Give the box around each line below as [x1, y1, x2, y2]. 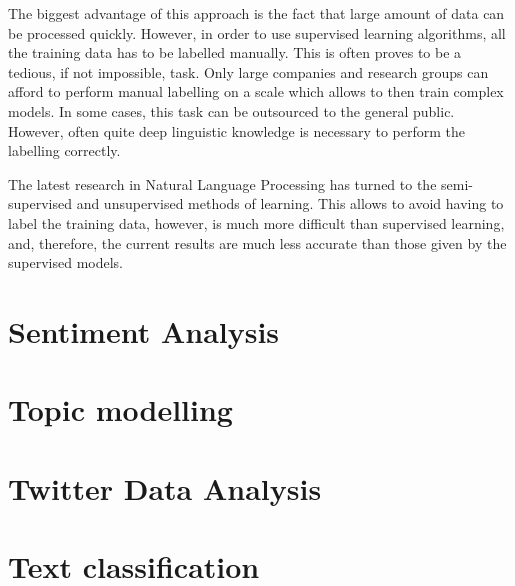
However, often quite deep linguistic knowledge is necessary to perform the [8, 120, 465, 141]
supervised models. [8, 252, 123, 273]
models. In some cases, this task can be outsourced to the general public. [8, 100, 455, 121]
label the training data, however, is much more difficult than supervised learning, [8, 212, 505, 233]
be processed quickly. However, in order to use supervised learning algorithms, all [8, 22, 506, 43]
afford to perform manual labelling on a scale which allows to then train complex [8, 81, 504, 102]
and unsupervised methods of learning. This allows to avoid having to [76, 193, 504, 214]
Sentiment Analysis [8, 310, 280, 351]
